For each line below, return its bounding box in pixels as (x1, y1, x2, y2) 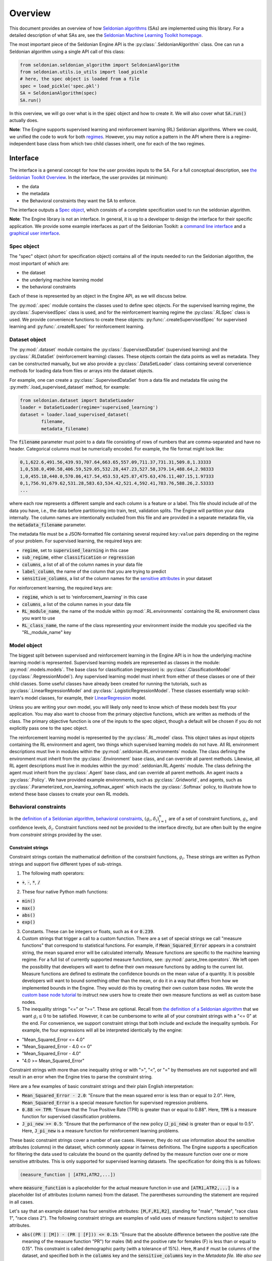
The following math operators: (22, 870, 85, 876)
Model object (9, 642, 42, 649)
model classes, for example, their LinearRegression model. (24, 695, 147, 701)
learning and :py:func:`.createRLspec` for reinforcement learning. (9, 323, 145, 329)
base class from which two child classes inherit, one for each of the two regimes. (36, 141, 206, 147)
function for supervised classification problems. (22, 1114, 121, 1120)
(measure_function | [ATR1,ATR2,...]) (20, 1172, 116, 1177)
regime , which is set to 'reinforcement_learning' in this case (22, 594, 148, 600)
